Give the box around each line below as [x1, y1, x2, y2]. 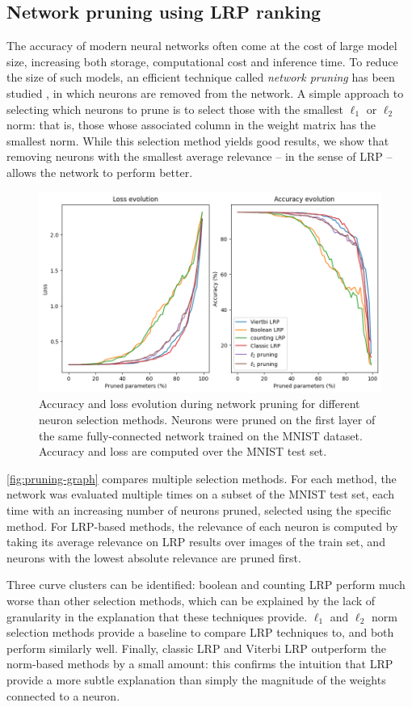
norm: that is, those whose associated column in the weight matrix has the [6, 116, 376, 133]
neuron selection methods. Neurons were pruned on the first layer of [39, 411, 376, 428]
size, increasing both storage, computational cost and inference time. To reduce [6, 53, 398, 69]
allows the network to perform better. [6, 163, 193, 180]
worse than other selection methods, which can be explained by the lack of [6, 592, 376, 609]
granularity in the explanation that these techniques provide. [6, 608, 308, 625]
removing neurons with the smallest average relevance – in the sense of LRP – [6, 148, 393, 165]
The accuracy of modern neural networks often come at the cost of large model [6, 37, 397, 54]
